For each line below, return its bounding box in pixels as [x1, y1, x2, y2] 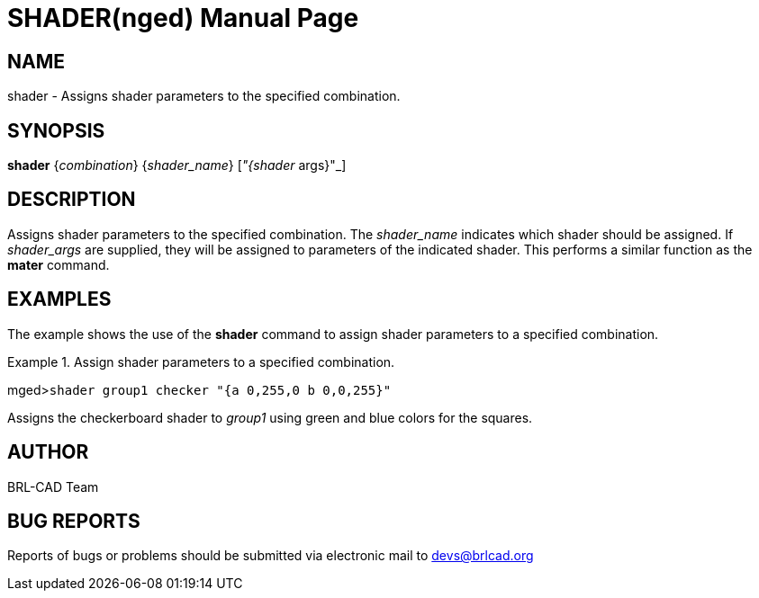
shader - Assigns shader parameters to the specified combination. [7, 88, 401, 104]
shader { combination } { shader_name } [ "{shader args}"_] [7, 157, 347, 174]
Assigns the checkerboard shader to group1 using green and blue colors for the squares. [7, 409, 533, 425]
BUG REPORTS [7, 509, 140, 532]
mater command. [7, 256, 110, 272]
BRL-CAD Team [7, 478, 99, 495]
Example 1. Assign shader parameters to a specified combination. [7, 353, 395, 370]
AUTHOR [7, 441, 89, 464]
